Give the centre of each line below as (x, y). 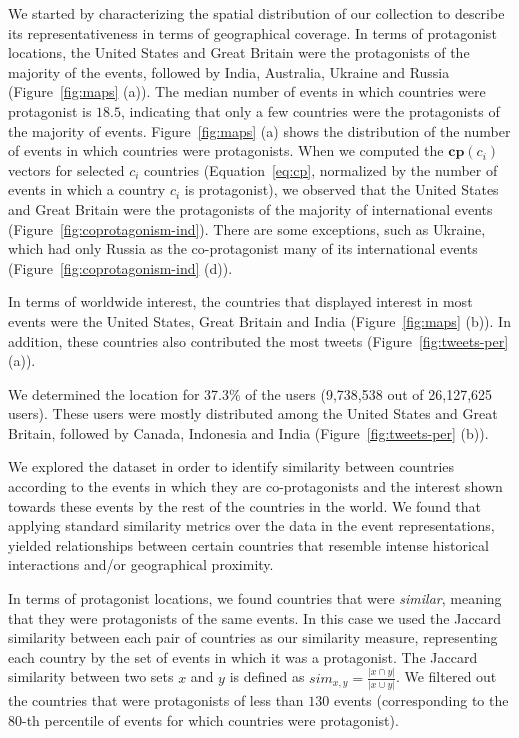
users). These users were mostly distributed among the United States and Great (253, 413)
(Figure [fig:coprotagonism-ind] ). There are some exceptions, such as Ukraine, (247, 228)
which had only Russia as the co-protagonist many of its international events (243, 248)
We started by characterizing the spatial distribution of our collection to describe (256, 13)
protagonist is (50, 110)
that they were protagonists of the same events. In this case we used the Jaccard (255, 617)
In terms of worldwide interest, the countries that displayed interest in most (240, 301)
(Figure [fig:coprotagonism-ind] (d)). (120, 267)
